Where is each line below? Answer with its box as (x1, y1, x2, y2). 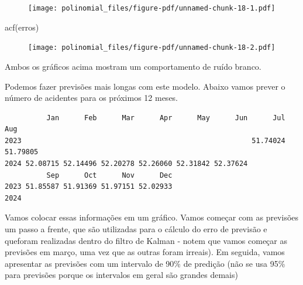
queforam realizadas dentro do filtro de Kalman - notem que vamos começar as (5, 234, 287, 246)
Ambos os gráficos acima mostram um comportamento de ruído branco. (5, 60, 261, 72)
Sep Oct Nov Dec (46, 171, 173, 179)
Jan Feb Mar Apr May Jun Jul (46, 113, 285, 122)
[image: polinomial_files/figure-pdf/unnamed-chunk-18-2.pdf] (28, 43, 276, 52)
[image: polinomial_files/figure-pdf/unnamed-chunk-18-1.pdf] (28, 4, 276, 12)
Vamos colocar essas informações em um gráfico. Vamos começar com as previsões (5, 211, 299, 223)
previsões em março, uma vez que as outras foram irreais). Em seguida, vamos (5, 246, 285, 258)
